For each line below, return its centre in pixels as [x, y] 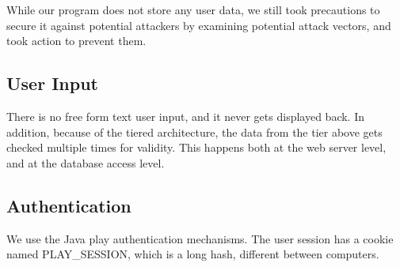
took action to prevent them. [76, 41]
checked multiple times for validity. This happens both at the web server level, [196, 147]
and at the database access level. [86, 162]
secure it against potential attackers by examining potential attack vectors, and [199, 25]
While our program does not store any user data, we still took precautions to [193, 9]
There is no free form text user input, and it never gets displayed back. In [185, 116]
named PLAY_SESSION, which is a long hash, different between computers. [193, 254]
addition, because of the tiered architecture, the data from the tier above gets [194, 132]
